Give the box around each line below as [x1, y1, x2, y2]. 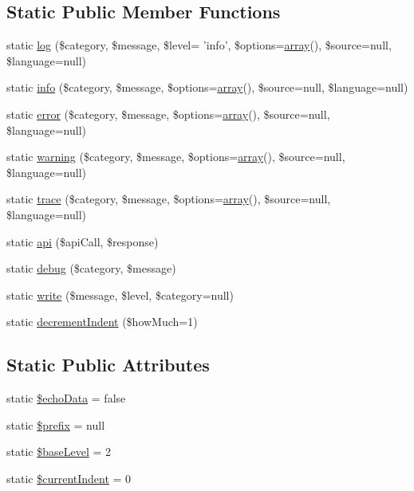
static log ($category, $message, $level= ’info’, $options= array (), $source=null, [6, 37, 392, 53]
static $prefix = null [6, 416, 105, 433]
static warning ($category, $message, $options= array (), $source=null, [6, 148, 345, 165]
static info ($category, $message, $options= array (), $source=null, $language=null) [6, 79, 408, 96]
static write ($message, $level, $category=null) [6, 286, 234, 303]
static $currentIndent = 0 [6, 469, 132, 486]
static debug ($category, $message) [6, 260, 176, 277]
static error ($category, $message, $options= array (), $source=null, [6, 105, 330, 122]
